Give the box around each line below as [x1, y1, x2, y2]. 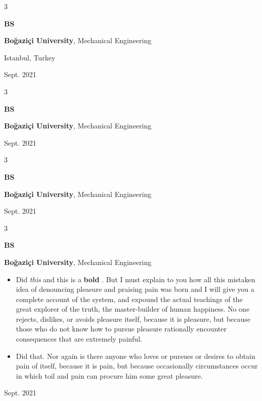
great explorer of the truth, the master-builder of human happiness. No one [16, 304, 250, 314]
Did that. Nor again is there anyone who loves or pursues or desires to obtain [16, 350, 255, 361]
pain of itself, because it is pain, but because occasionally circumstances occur [16, 360, 258, 371]
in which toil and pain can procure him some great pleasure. [16, 370, 203, 381]
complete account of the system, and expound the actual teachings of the [16, 293, 243, 304]
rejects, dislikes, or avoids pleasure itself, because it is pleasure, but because [16, 313, 251, 324]
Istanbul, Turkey [4, 52, 56, 62]
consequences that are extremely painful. [16, 333, 142, 344]
